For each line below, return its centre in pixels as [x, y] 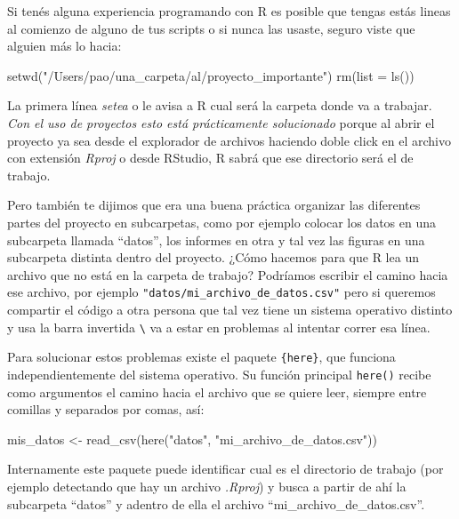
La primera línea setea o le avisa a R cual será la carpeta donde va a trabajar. [220, 105]
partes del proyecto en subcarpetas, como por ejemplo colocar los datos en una [221, 222]
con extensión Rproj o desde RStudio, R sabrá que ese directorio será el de [210, 158]
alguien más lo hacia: [64, 46]
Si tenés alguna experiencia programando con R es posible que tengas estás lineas [229, 11]
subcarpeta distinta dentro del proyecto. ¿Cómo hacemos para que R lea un [213, 257]
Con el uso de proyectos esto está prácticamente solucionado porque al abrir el [221, 122]
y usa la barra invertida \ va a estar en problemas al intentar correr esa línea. [219, 327]
